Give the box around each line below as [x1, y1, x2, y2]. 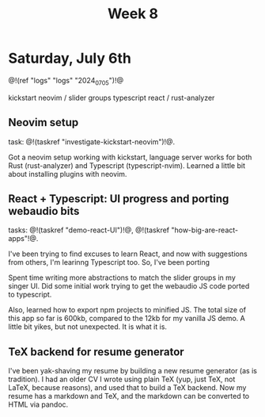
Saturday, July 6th [8, 49, 132, 67]
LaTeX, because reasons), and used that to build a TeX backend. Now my [8, 383, 247, 392]
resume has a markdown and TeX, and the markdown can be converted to [8, 392, 250, 401]
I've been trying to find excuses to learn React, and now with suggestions [8, 249, 248, 258]
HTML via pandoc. [8, 400, 69, 409]
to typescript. [8, 290, 52, 300]
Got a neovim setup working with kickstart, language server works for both [8, 152, 252, 162]
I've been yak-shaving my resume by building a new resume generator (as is [8, 366, 257, 376]
